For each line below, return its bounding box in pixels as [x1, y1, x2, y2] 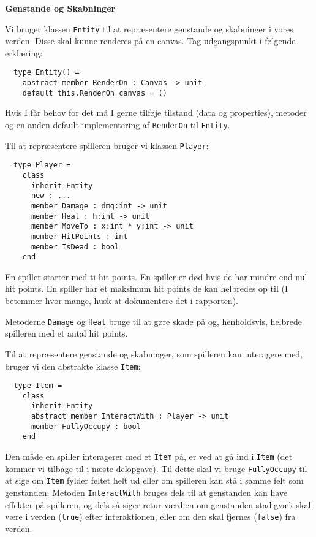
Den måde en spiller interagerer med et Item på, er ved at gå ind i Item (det [5, 450, 293, 463]
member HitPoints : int [31, 232, 128, 241]
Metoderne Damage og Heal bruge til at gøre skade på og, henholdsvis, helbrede [5, 314, 302, 327]
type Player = [13, 161, 71, 170]
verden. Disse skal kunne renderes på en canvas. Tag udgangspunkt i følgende [5, 34, 296, 47]
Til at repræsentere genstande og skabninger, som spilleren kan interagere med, [5, 347, 303, 360]
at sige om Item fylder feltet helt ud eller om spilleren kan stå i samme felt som [5, 474, 304, 487]
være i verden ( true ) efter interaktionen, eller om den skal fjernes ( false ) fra [5, 510, 296, 523]
